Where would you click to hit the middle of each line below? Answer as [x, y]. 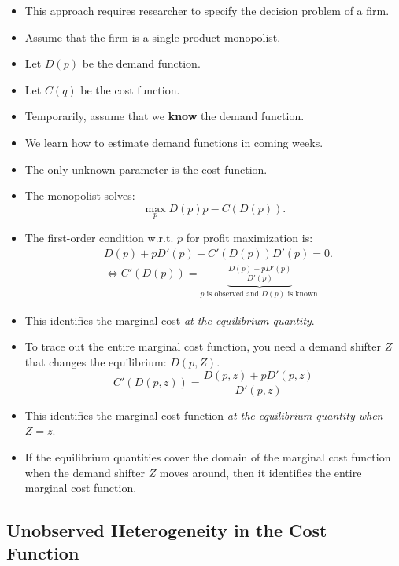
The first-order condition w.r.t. [99, 237]
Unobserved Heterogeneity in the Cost [167, 530]
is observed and [233, 294]
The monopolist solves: [80, 195]
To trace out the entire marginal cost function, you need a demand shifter [203, 346]
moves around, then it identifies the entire [260, 472]
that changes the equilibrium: [96, 362]
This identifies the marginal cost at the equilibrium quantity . [170, 320]
